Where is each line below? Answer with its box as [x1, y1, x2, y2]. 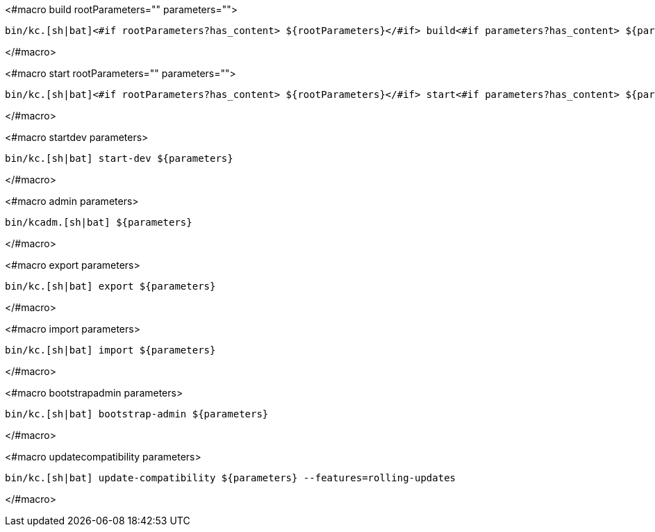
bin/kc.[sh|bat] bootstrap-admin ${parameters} [5, 408, 269, 419]
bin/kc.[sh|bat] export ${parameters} [5, 281, 216, 292]
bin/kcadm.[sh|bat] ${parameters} [5, 217, 192, 228]
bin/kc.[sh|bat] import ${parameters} [5, 344, 216, 356]
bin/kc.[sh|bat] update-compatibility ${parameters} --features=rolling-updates [5, 472, 456, 483]
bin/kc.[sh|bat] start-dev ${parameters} [5, 153, 233, 164]
